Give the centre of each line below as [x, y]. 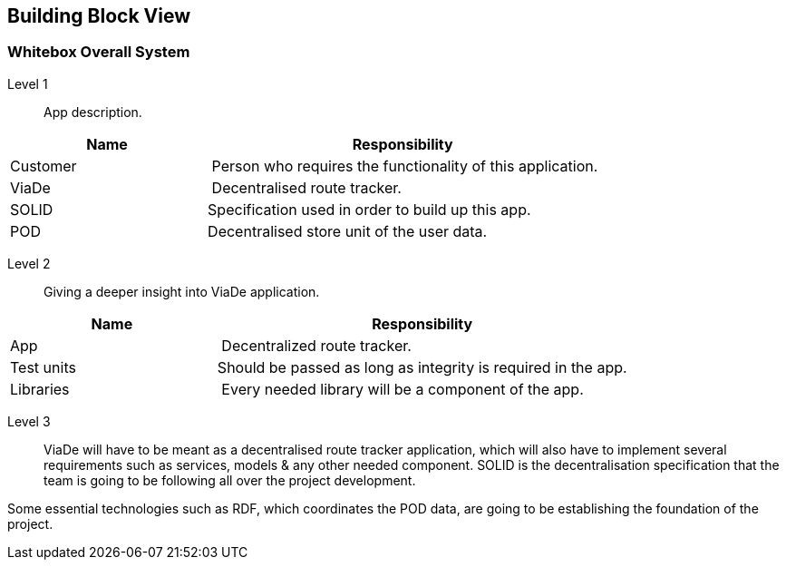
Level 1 [28, 83]
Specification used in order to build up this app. [369, 209]
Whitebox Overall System [99, 52]
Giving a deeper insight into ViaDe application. [182, 291]
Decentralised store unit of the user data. [348, 231]
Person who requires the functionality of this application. [405, 166]
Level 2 [29, 263]
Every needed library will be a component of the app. [403, 389]
